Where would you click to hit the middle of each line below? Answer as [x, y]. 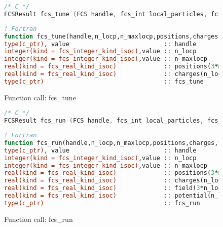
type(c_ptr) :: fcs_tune [104, 81]
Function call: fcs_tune [40, 97]
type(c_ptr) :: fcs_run [102, 203]
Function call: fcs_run [39, 219]
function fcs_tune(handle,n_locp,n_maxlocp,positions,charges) [113, 36]
